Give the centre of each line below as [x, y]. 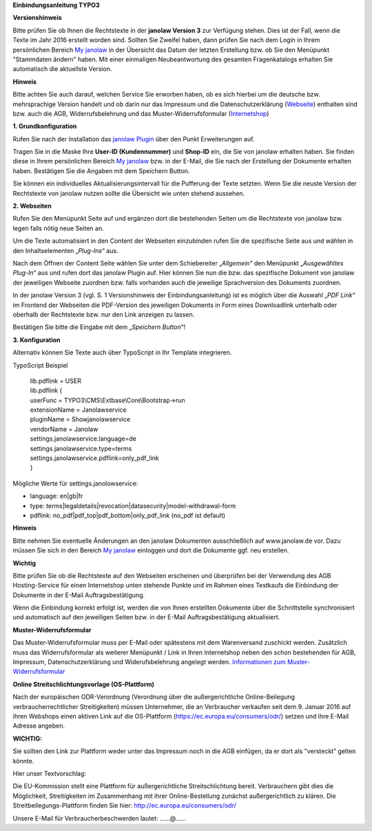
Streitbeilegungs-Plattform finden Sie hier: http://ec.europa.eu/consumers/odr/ [125, 805]
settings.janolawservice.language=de [83, 439]
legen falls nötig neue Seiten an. [58, 228]
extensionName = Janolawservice [78, 410]
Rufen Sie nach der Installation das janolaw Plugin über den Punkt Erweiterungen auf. [134, 139]
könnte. [23, 761]
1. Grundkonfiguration [45, 126]
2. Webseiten [32, 206]
